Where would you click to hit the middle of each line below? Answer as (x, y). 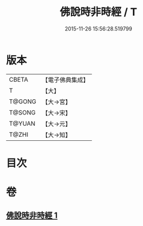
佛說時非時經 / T (98, 12)
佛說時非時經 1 (32, 216)
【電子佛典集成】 (65, 80)
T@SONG (23, 112)
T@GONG (23, 102)
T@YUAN (22, 123)
